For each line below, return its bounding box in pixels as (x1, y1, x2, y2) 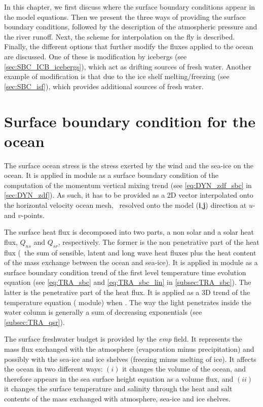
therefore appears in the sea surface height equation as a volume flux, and (4, 373, 234, 384)
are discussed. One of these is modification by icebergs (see (4, 51, 187, 61)
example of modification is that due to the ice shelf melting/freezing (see (4, 71, 230, 82)
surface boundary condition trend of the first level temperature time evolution (4, 267, 246, 277)
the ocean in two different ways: (4, 363, 103, 374)
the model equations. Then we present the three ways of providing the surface (4, 11, 246, 22)
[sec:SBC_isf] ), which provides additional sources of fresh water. (4, 81, 204, 91)
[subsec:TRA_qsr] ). (4, 316, 65, 327)
